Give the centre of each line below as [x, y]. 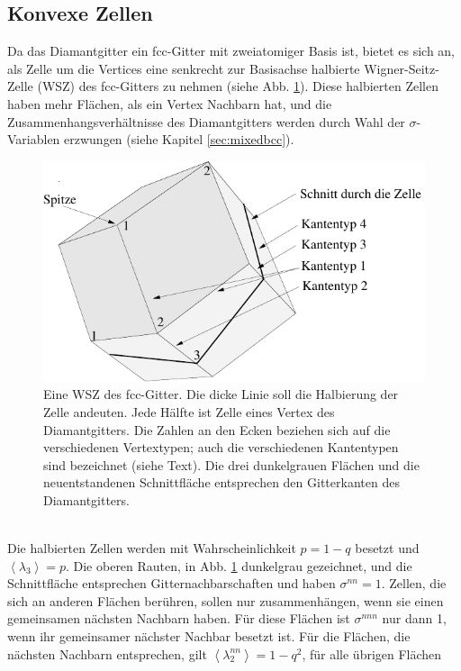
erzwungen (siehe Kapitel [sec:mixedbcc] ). [179, 139]
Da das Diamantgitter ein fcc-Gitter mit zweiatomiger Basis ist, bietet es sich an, [231, 51]
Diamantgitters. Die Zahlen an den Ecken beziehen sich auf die [217, 429]
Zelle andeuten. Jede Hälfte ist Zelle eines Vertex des [189, 411]
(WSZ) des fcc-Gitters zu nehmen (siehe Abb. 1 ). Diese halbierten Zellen [238, 86]
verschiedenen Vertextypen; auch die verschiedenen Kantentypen [221, 447]
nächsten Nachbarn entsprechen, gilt [107, 653]
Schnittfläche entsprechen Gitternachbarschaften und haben [172, 583]
